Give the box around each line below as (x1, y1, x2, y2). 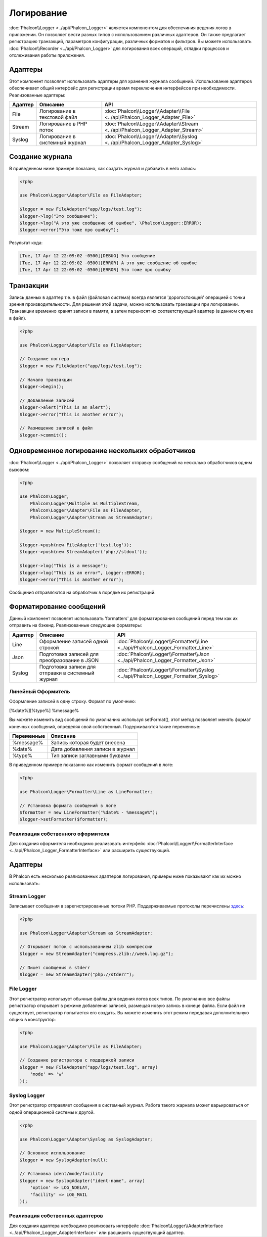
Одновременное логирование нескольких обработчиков (9, 447, 196, 455)
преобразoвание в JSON (39, 657, 99, 664)
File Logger (9, 985, 37, 992)
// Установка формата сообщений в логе (19, 803, 116, 809)
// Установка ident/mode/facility (19, 1171, 103, 1177)
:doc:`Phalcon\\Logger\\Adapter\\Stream (104, 120, 199, 127)
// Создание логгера (19, 356, 69, 362)
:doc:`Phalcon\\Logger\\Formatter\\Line (117, 638, 208, 645)
